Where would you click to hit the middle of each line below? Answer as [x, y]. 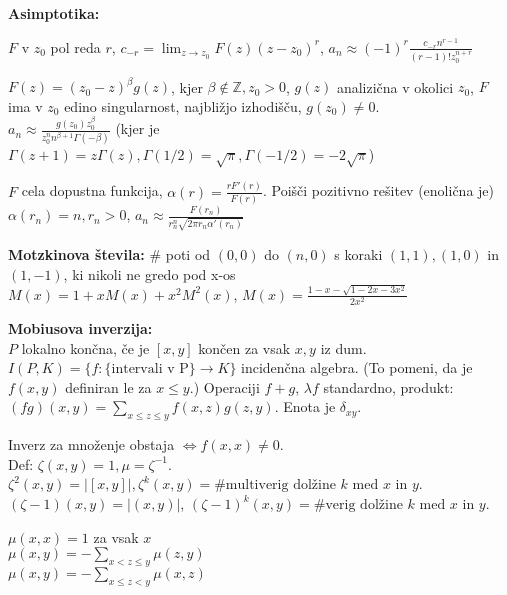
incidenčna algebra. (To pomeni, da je [357, 367]
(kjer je [137, 128]
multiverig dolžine [280, 485]
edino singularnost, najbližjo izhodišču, [183, 105]
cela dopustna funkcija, [92, 190]
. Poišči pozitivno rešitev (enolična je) [378, 190]
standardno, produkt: [388, 386]
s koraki [358, 254]
